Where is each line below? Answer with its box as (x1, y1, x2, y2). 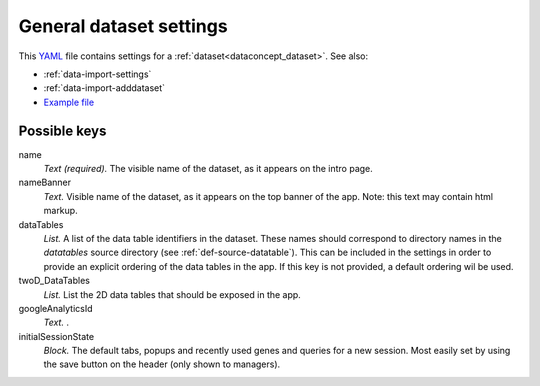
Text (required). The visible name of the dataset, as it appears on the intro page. (43, 163, 374, 175)
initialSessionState (18, 330, 95, 342)
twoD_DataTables (18, 275, 90, 287)
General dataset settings (18, 15, 229, 37)
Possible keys (18, 122, 107, 139)
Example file (43, 96, 95, 108)
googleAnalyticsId (18, 302, 94, 314)
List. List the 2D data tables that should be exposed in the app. (43, 288, 302, 300)
